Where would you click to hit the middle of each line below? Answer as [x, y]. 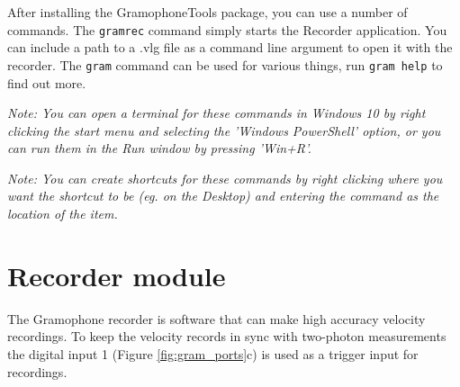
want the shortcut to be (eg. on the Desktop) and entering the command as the [223, 196]
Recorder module [117, 275]
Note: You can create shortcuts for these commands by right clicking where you [225, 178]
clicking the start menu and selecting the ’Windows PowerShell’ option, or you [224, 130]
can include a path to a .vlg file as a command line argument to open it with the [230, 47]
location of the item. [63, 214]
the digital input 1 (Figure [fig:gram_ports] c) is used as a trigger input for [213, 353]
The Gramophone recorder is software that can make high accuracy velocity [216, 318]
